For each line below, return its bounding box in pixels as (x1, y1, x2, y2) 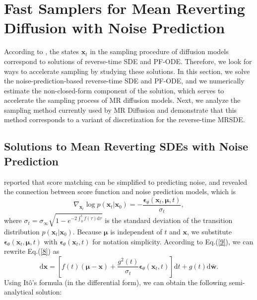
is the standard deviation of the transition (105, 215, 233, 225)
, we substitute (187, 226, 232, 236)
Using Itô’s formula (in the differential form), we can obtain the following (4, 277, 227, 287)
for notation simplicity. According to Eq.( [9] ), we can (92, 236, 254, 246)
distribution (4, 226, 40, 236)
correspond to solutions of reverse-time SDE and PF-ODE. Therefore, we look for (4, 56, 252, 66)
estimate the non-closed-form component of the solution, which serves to (4, 85, 224, 95)
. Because (72, 226, 102, 236)
